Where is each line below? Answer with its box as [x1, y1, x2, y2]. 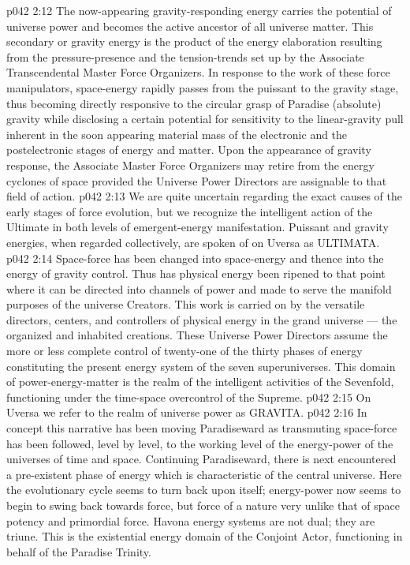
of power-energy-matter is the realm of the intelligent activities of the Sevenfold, [6, 373, 394, 390]
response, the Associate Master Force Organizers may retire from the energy [6, 156, 375, 173]
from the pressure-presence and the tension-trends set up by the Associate [6, 48, 364, 65]
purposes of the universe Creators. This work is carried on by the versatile [6, 296, 365, 312]
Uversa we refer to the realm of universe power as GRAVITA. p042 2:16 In [6, 404, 367, 421]
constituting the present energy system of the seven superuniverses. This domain [6, 357, 396, 374]
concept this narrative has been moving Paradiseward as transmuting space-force [6, 420, 397, 436]
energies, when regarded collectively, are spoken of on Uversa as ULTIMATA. [6, 234, 380, 250]
